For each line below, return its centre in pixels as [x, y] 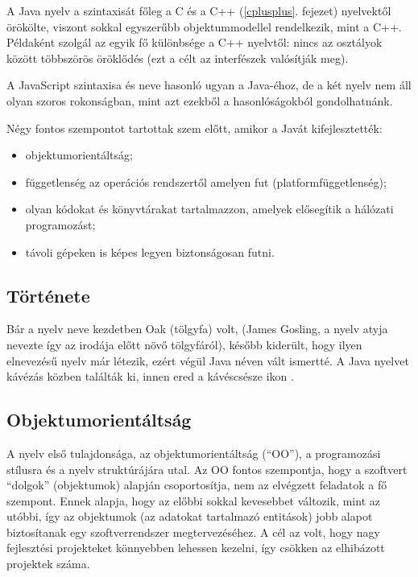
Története [48, 295]
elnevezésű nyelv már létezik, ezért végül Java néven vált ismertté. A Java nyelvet [208, 360]
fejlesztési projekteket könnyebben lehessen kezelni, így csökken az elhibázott [196, 548]
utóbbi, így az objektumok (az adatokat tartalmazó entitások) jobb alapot [190, 516]
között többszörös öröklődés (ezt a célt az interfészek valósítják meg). [178, 58]
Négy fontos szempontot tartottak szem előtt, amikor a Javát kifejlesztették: [195, 128]
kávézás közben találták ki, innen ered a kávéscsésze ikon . [150, 376]
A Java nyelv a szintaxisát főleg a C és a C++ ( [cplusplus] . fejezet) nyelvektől [199, 10]
